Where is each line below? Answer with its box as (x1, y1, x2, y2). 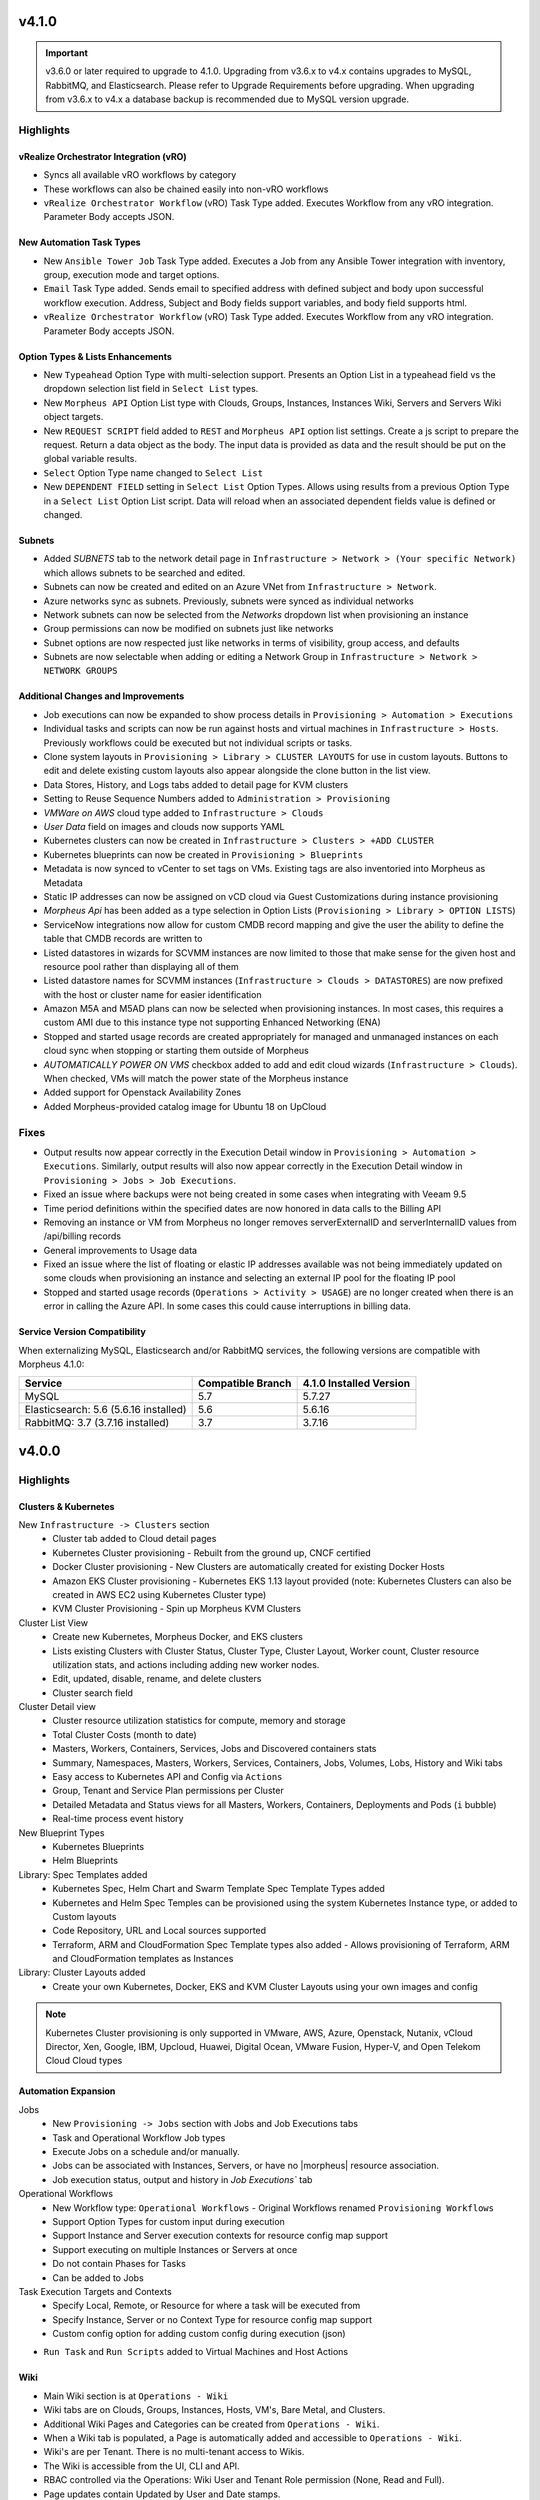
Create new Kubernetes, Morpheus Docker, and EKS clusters (52, 1631, 304, 1643)
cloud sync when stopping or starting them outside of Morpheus (43, 1045, 309, 1057)
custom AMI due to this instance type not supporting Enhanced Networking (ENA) (43, 1016, 382, 1029)
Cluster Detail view (18, 1701, 97, 1713)
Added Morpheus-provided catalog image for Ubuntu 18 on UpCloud (43, 1100, 327, 1112)
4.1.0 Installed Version (302, 1376, 410, 1390)
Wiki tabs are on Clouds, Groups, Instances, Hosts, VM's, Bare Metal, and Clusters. (43, 2404, 386, 2416)
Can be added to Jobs (52, 2271, 144, 2284)
